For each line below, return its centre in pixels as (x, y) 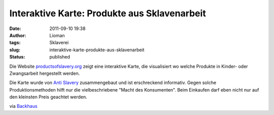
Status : (17, 57)
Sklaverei (59, 43)
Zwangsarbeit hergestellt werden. (45, 73)
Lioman (57, 35)
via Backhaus (23, 106)
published (60, 57)
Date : (15, 28)
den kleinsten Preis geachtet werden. (48, 97)
